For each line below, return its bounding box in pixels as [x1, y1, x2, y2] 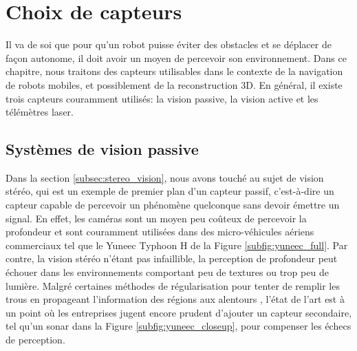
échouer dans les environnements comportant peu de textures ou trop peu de [6, 265, 329, 279]
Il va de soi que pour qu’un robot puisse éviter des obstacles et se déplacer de [6, 37, 332, 52]
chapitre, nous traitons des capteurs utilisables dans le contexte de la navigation [6, 64, 343, 78]
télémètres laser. [6, 105, 74, 119]
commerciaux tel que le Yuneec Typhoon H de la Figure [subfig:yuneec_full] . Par [6, 237, 348, 252]
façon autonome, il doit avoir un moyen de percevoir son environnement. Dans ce [6, 50, 347, 65]
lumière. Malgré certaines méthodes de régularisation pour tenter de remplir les [6, 278, 340, 292]
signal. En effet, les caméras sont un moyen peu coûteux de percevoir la [6, 211, 307, 225]
